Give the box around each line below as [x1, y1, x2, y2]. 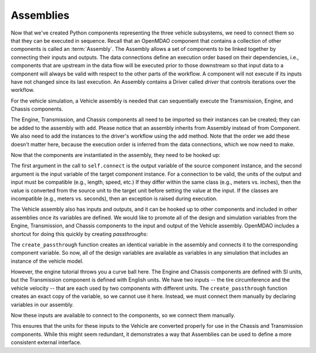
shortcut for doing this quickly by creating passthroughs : [11, 230, 148, 237]
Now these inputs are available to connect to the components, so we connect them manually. [11, 312, 235, 319]
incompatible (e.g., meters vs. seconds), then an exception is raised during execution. [11, 195, 218, 202]
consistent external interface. [11, 339, 82, 346]
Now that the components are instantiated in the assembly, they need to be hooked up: [11, 152, 221, 159]
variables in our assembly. [11, 301, 74, 308]
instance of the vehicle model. [11, 258, 84, 265]
